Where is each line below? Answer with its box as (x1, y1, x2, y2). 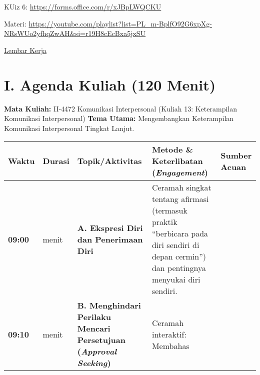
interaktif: (151, 328, 186, 340)
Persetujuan (77, 334, 125, 346)
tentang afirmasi (151, 193, 209, 205)
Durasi (42, 155, 69, 167)
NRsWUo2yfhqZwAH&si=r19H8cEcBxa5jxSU (4, 28, 146, 38)
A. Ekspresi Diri (77, 221, 143, 233)
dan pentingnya (151, 262, 206, 274)
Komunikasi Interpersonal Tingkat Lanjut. (4, 122, 134, 133)
